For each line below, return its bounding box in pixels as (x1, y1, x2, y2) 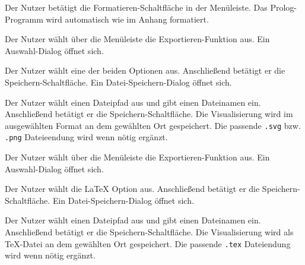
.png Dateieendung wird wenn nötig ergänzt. (5, 131, 168, 143)
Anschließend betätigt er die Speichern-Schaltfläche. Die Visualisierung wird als (5, 226, 294, 238)
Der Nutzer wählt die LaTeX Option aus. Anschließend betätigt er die (5, 182, 260, 195)
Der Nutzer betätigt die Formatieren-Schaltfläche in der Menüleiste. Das (5, 1, 268, 13)
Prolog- (270, 1, 297, 13)
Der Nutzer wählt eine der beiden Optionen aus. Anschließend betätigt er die (5, 64, 285, 77)
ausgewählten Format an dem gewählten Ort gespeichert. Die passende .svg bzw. (5, 119, 301, 131)
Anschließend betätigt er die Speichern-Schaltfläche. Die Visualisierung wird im (5, 108, 293, 120)
